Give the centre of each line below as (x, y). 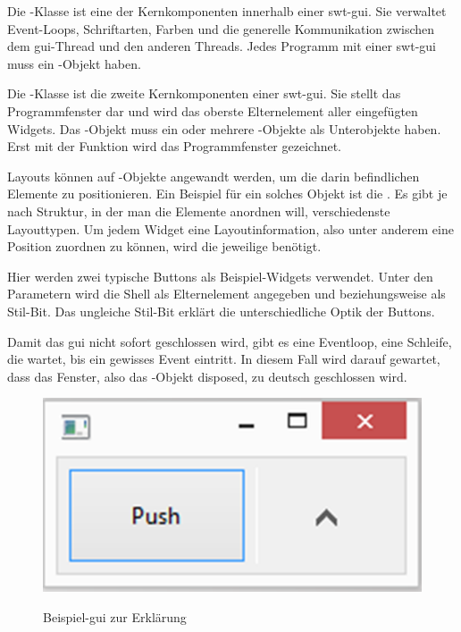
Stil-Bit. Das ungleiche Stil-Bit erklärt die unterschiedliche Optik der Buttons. (221, 311)
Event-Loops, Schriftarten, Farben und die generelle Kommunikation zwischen (221, 28)
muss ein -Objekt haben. (74, 63)
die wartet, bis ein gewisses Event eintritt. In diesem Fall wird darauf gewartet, (224, 359)
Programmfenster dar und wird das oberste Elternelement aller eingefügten (213, 110)
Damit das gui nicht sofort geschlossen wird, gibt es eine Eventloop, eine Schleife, (230, 341)
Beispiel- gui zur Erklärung (115, 616)
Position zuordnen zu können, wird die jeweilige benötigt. (164, 246)
